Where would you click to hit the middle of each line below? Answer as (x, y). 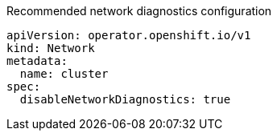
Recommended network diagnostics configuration (139, 11)
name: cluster (64, 74)
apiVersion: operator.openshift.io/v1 (129, 35)
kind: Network (51, 48)
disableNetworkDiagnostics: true (125, 99)
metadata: (37, 61)
